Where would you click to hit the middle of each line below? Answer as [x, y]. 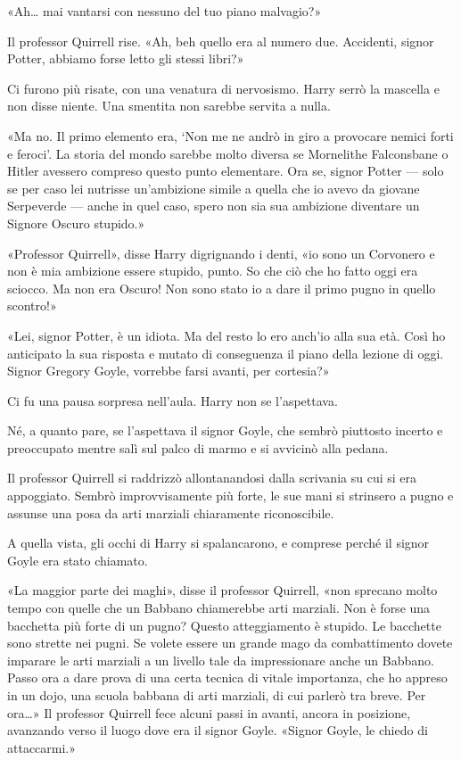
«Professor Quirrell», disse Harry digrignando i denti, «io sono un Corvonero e [221, 253]
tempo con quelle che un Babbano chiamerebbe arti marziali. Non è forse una [219, 608]
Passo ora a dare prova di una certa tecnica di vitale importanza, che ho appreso [227, 677]
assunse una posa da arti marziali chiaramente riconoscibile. [171, 512]
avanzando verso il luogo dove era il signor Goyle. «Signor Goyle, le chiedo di [218, 730]
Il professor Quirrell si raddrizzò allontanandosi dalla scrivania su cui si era [212, 478]
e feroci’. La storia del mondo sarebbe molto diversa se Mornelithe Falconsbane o [228, 153]
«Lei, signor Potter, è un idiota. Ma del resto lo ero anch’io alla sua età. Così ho [226, 335]
